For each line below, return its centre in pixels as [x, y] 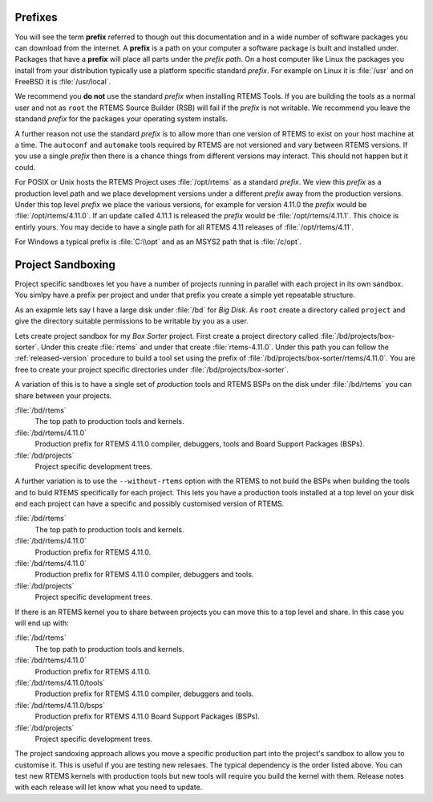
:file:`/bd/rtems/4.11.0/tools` [60, 682]
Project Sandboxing [65, 265]
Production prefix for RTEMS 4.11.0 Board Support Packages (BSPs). [148, 717]
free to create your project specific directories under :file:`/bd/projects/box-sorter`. [152, 369]
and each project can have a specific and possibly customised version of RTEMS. [150, 504]
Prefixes [36, 17]
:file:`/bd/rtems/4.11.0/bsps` [60, 705]
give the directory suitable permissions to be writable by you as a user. [132, 321]
